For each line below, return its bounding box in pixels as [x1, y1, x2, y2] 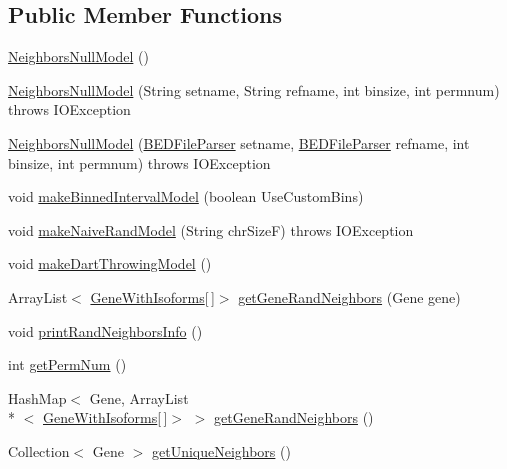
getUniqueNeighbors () [151, 440, 291, 461]
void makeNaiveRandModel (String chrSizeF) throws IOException [8, 219, 414, 240]
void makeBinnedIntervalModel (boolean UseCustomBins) [8, 186, 364, 207]
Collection [8, 440, 70, 461]
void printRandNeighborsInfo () [8, 320, 203, 341]
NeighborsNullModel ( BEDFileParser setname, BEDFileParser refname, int [8, 132, 470, 153]
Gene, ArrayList [89, 387, 189, 408]
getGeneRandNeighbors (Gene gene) [238, 286, 461, 307]
